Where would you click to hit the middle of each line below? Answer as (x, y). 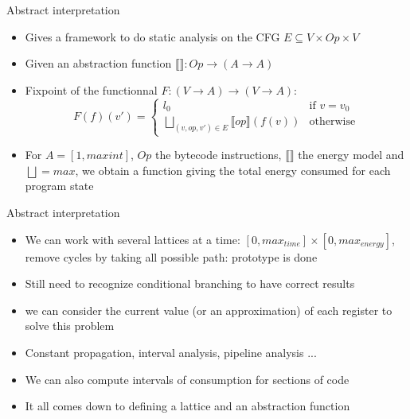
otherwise (332, 122)
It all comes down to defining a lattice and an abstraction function (187, 406)
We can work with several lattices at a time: (133, 239)
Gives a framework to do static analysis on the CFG (152, 36)
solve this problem (70, 326)
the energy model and (351, 155)
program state (59, 186)
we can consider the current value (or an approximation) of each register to (209, 310)
